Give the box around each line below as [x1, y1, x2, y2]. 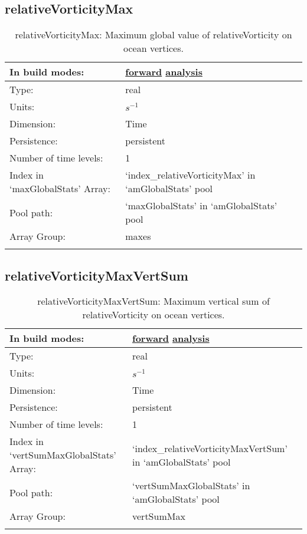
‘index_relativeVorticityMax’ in [125, 168, 256, 182]
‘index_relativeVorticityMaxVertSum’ [132, 441, 288, 455]
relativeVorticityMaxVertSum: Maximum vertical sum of [37, 294, 270, 308]
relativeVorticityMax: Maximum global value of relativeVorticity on [15, 28, 292, 42]
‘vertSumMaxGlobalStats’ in [132, 479, 250, 493]
